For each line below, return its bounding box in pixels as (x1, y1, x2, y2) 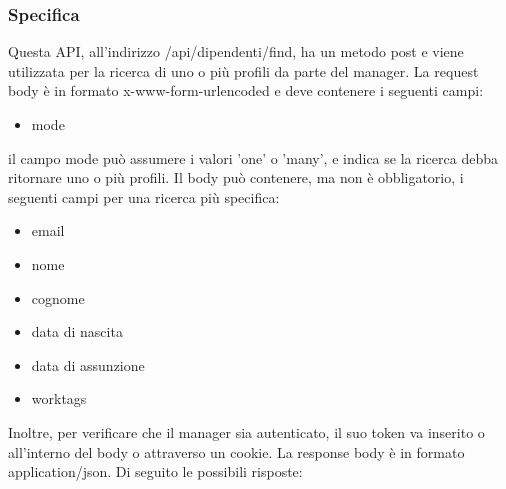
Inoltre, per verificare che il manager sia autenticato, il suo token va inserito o (8, 421, 485, 442)
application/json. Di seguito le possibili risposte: (8, 461, 303, 482)
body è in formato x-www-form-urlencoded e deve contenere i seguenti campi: (8, 80, 484, 101)
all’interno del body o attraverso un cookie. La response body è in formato (8, 441, 465, 462)
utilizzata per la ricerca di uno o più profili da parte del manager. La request (8, 60, 479, 81)
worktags (31, 388, 87, 409)
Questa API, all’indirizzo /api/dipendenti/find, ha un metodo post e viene (8, 41, 464, 62)
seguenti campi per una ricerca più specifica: (8, 186, 280, 207)
